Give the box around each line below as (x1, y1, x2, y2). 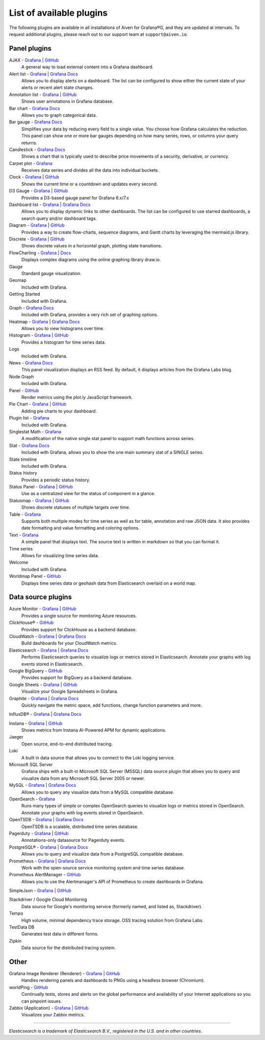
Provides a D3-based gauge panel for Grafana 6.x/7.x (21, 195, 130, 201)
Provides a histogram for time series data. (21, 339, 106, 345)
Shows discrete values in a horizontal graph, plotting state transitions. (21, 243, 162, 249)
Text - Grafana (9, 532, 39, 538)
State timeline (9, 456, 37, 462)
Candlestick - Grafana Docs (9, 147, 66, 152)
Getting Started (9, 291, 40, 297)
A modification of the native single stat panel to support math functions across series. (21, 436, 195, 442)
